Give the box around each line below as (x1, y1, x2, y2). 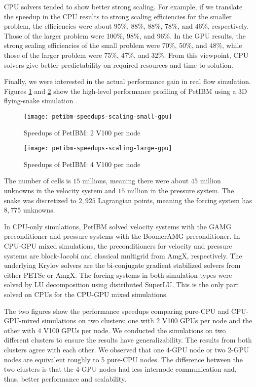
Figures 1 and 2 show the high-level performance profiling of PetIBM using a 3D (4, 86, 247, 96)
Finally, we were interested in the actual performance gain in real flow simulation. (4, 76, 251, 86)
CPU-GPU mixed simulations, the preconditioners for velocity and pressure (4, 241, 232, 251)
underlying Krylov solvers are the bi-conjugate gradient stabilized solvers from (4, 260, 241, 270)
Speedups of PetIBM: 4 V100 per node (24, 159, 141, 169)
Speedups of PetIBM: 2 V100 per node (24, 127, 141, 137)
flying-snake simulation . (4, 95, 77, 106)
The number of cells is (4, 175, 71, 186)
